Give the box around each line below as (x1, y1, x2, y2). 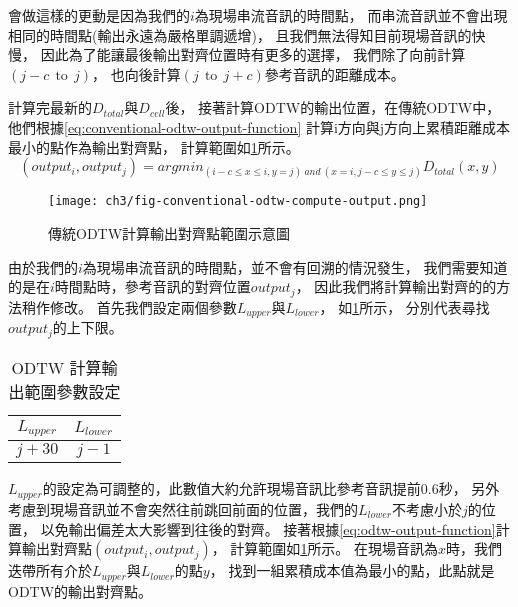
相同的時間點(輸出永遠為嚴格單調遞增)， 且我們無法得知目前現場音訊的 (8, 24, 472, 45)
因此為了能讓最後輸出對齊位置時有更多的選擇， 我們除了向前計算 (40, 44, 466, 65)
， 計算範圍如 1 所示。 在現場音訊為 (211, 538, 439, 559)
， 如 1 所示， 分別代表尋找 (319, 296, 490, 317)
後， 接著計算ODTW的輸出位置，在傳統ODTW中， (165, 97, 501, 118)
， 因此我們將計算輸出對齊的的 (295, 276, 497, 297)
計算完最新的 (8, 97, 92, 118)
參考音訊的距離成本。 (264, 63, 405, 84)
